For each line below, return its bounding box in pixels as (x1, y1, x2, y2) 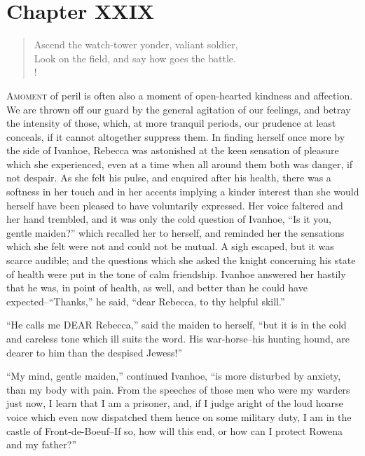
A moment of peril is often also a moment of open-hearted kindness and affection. (6, 88, 353, 102)
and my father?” (6, 437, 76, 452)
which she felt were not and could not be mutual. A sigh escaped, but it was (6, 239, 334, 254)
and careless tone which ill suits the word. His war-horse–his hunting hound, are (6, 331, 350, 345)
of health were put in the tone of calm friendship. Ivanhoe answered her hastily (6, 266, 346, 281)
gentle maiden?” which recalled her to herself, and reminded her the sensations (6, 225, 345, 240)
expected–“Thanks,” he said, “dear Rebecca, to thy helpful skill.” (6, 293, 285, 308)
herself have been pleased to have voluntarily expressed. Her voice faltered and (6, 198, 343, 212)
